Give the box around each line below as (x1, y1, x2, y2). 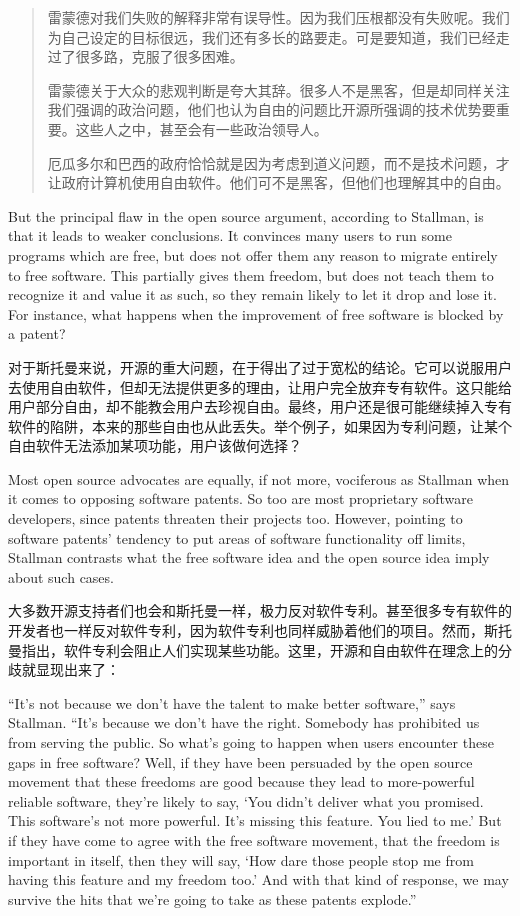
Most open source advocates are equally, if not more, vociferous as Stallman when (8, 468, 510, 489)
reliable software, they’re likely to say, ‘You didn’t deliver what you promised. (8, 790, 484, 811)
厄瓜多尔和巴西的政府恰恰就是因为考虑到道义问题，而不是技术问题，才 (47, 152, 510, 173)
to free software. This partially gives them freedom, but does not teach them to (8, 264, 494, 285)
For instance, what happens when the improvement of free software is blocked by (8, 303, 504, 324)
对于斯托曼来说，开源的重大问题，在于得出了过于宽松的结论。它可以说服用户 (8, 356, 512, 377)
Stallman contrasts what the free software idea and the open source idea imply (8, 547, 490, 568)
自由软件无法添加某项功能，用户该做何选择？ (8, 435, 302, 456)
